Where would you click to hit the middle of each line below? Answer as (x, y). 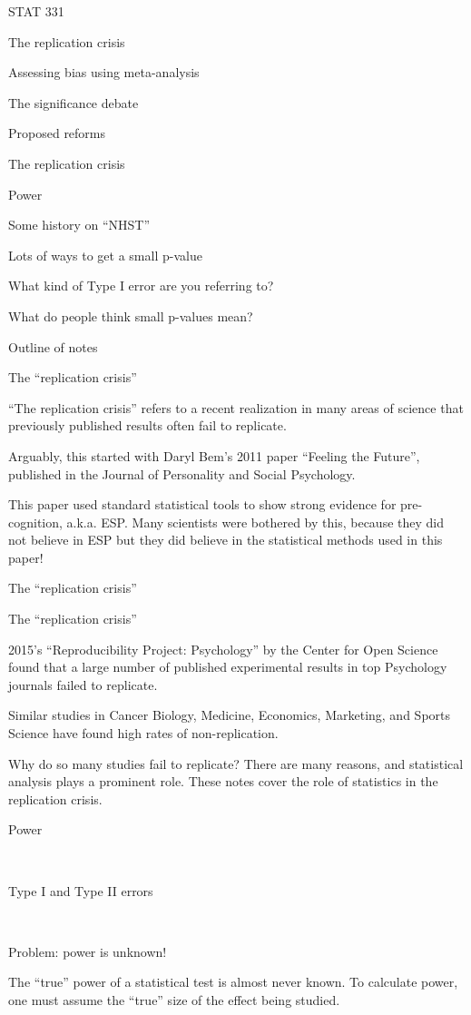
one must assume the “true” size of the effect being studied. (174, 999)
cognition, (35, 522)
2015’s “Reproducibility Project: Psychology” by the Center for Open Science (223, 649)
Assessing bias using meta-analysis (104, 72)
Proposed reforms (57, 133)
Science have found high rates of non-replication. (143, 733)
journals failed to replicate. (83, 684)
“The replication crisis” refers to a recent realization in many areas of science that (236, 407)
